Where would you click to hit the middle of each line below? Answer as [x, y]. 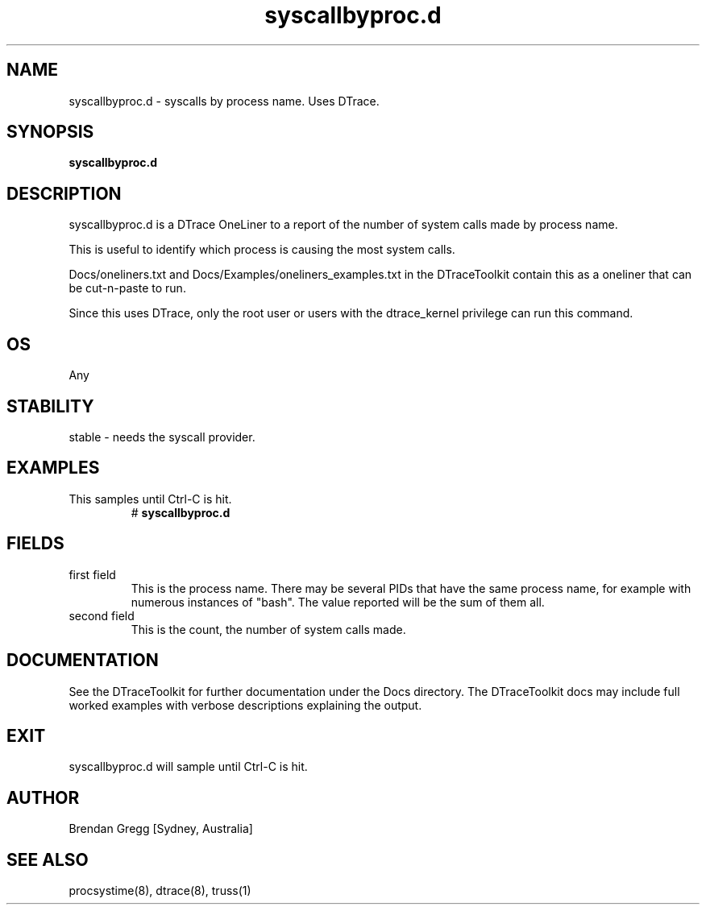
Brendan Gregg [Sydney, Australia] [161, 829]
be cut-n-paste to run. [127, 288]
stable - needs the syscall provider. [162, 437]
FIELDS [35, 544]
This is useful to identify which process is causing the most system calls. [262, 250]
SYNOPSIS [50, 132]
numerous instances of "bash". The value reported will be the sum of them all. [338, 602]
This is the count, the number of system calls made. [268, 629]
